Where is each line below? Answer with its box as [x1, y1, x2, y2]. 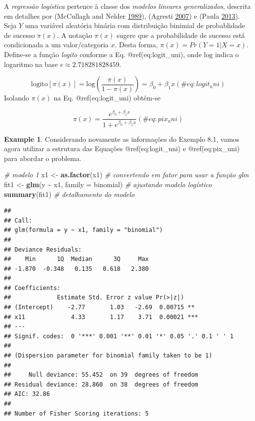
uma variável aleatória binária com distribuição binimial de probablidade [25, 20, 245, 31]
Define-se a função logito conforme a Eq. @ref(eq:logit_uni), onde [4, 49, 202, 59]
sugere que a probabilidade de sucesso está [116, 30, 245, 40]
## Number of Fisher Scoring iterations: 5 [4, 410, 149, 417]
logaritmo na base [4, 59, 58, 69]
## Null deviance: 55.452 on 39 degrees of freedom [4, 371, 198, 379]
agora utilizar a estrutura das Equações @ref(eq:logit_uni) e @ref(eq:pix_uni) [4, 143, 240, 154]
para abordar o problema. [4, 153, 81, 163]
